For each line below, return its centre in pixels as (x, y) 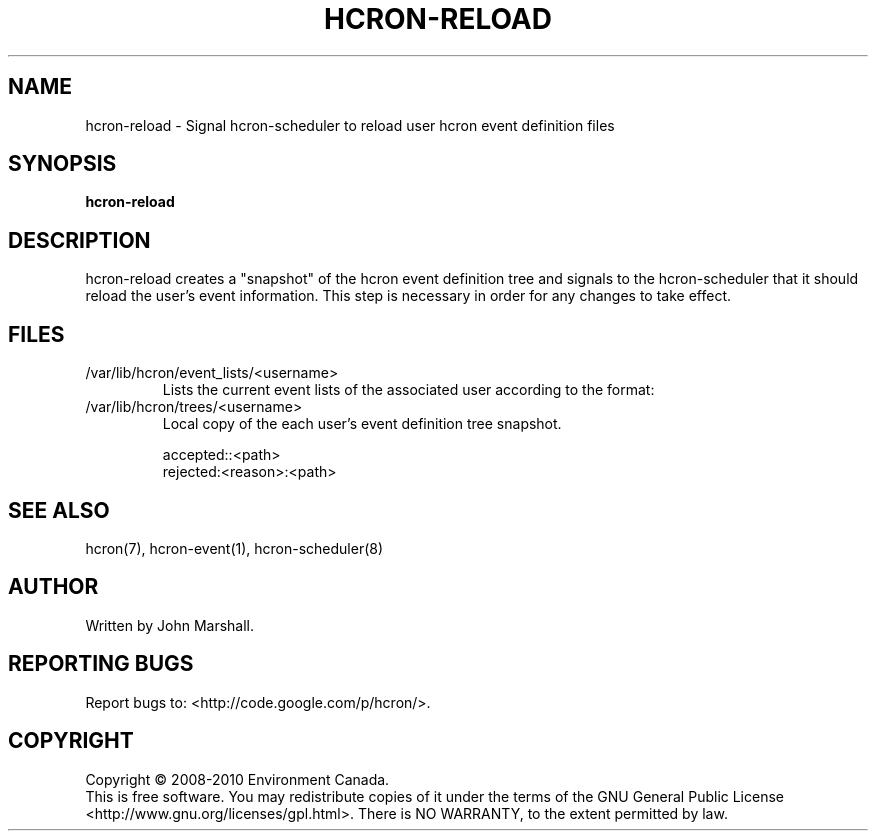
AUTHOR (53, 587)
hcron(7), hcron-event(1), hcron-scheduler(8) (234, 548)
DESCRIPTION (79, 240)
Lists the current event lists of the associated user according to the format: (408, 390)
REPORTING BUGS (101, 664)
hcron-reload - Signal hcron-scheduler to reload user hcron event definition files (350, 125)
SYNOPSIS (62, 164)
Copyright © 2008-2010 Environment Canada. (237, 779)
